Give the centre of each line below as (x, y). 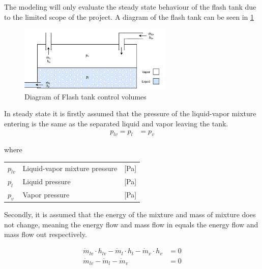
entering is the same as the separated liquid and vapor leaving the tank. (116, 123)
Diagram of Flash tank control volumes (85, 96)
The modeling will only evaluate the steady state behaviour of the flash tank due (130, 7)
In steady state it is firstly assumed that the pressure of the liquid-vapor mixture (130, 113)
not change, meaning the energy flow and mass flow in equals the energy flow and (131, 224)
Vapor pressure (46, 195)
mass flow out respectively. (46, 234)
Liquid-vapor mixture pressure (70, 168)
